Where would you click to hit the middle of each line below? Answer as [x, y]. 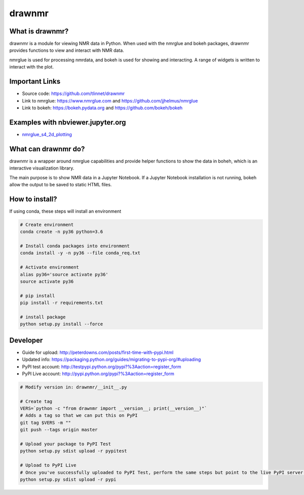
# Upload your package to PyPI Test [66, 444]
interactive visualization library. [42, 168]
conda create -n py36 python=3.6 [62, 232]
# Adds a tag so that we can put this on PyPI [79, 416]
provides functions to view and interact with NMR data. [67, 50]
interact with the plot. [32, 67]
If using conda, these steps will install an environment [65, 211]
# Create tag [36, 401]
